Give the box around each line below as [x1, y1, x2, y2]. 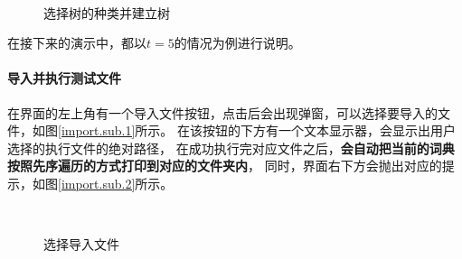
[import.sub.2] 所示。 [58, 173, 174, 192]
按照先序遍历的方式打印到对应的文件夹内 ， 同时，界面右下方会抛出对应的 [7, 156, 442, 175]
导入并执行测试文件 [7, 69, 121, 88]
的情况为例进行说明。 [174, 33, 301, 52]
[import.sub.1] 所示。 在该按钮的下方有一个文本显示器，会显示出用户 [58, 121, 456, 140]
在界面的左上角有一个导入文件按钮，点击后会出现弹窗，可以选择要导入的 [7, 103, 438, 122]
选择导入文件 [43, 235, 119, 254]
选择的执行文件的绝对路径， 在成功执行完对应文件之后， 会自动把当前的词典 [7, 138, 455, 157]
